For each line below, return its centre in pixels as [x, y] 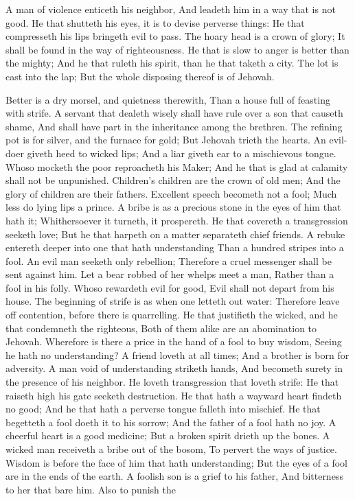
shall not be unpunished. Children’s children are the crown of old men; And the [173, 180]
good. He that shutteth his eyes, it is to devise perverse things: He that [155, 22]
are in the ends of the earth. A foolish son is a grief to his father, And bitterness [174, 476]
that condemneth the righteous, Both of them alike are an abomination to [161, 328]
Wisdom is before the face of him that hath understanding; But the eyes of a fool [176, 462]
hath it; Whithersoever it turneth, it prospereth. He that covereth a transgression [177, 220]
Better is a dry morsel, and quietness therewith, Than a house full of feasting [168, 99]
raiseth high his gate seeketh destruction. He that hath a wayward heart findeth [174, 395]
